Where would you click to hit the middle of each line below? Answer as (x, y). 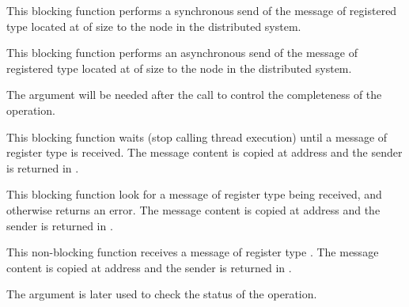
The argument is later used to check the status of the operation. (162, 294)
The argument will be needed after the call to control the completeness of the (194, 95)
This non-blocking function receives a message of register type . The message (193, 252)
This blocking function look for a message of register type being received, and (194, 194)
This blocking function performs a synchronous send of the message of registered (202, 10)
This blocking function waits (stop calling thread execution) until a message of (197, 136)
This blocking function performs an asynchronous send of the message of (182, 53)
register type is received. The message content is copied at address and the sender (204, 152)
